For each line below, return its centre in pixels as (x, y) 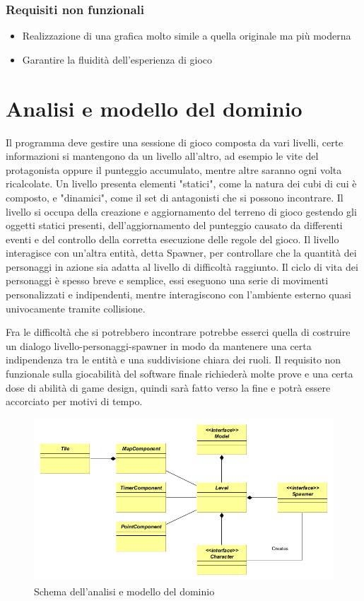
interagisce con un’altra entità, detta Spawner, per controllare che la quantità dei (181, 253)
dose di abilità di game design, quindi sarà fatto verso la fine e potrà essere (168, 387)
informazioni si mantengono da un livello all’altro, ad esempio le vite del (162, 156)
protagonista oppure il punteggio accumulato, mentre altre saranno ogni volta (174, 169)
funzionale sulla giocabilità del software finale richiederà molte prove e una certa (180, 374)
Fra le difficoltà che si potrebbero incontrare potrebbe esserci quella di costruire (178, 332)
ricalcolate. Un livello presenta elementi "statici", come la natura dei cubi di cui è (181, 183)
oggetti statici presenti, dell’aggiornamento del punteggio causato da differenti (174, 225)
